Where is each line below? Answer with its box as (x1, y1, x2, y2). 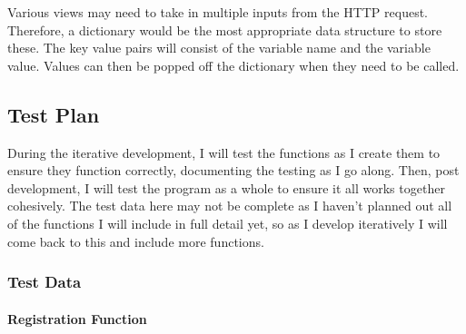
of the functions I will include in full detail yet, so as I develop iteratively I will (7, 213, 448, 232)
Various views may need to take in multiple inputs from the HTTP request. (7, 3, 428, 21)
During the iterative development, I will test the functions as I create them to (7, 142, 441, 162)
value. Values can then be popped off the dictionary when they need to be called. (7, 55, 460, 74)
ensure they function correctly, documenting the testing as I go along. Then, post (7, 161, 460, 180)
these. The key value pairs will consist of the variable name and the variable (7, 38, 431, 57)
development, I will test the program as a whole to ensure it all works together (7, 178, 445, 197)
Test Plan (7, 100, 100, 128)
